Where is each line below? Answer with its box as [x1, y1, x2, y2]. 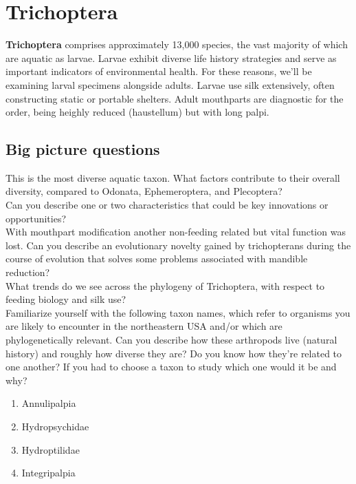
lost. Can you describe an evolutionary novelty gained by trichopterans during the [5, 238, 351, 252]
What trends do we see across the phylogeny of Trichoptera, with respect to [5, 278, 325, 293]
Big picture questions [5, 138, 160, 160]
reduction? [5, 265, 50, 280]
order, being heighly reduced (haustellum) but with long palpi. [5, 105, 269, 119]
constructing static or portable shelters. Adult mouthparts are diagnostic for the [5, 91, 344, 105]
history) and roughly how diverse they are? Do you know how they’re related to [5, 346, 342, 360]
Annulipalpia [21, 396, 76, 410]
